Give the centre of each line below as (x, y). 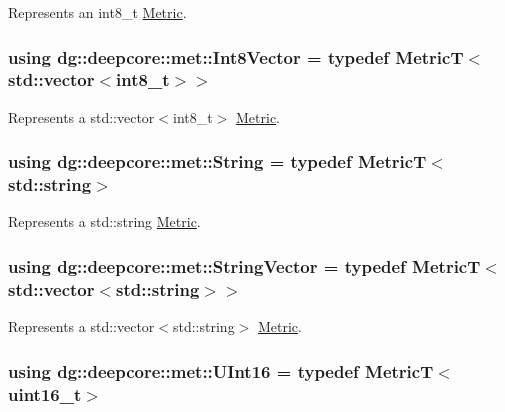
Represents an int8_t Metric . (97, 12)
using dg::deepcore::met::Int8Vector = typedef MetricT (236, 56)
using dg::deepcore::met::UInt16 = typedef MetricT (221, 370)
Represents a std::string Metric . (104, 221)
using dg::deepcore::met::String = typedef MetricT (217, 161)
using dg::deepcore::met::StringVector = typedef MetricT (244, 265)
